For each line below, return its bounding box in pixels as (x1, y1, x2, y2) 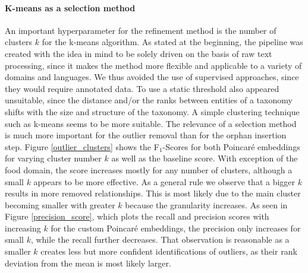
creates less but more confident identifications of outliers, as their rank (40, 245, 297, 258)
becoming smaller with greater (5, 198, 115, 211)
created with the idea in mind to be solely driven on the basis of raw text (5, 47, 272, 59)
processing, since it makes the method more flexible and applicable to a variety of (5, 59, 302, 71)
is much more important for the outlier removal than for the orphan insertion (5, 129, 287, 141)
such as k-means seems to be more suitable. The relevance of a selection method (5, 117, 297, 129)
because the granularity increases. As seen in (125, 198, 288, 211)
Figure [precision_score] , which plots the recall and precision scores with (5, 210, 269, 223)
